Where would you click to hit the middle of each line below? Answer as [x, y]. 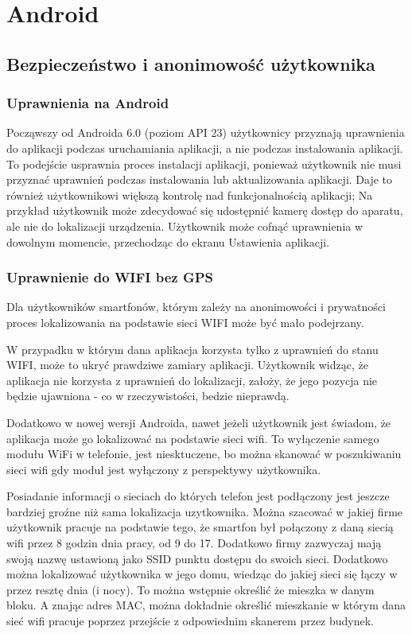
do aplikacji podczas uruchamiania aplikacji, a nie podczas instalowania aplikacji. [205, 148]
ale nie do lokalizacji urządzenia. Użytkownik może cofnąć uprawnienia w [185, 226]
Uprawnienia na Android [88, 103]
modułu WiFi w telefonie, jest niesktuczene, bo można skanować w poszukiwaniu [204, 454]
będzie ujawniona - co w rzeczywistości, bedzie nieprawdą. [148, 396]
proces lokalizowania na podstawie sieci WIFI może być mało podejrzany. [185, 322]
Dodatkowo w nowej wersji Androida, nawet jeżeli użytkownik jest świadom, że [199, 422]
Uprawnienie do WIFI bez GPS [110, 277]
